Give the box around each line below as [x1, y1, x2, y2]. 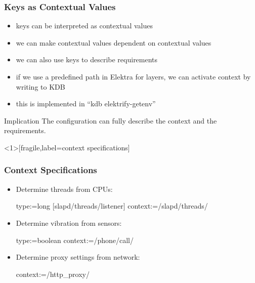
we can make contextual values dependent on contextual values [16, 37, 211, 48]
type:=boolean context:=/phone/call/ [16, 234, 134, 245]
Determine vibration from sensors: [16, 217, 122, 228]
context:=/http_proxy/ [16, 268, 90, 279]
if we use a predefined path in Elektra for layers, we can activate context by [16, 71, 251, 82]
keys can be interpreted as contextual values [16, 20, 153, 31]
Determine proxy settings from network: [16, 252, 140, 262]
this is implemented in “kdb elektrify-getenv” [16, 98, 156, 109]
